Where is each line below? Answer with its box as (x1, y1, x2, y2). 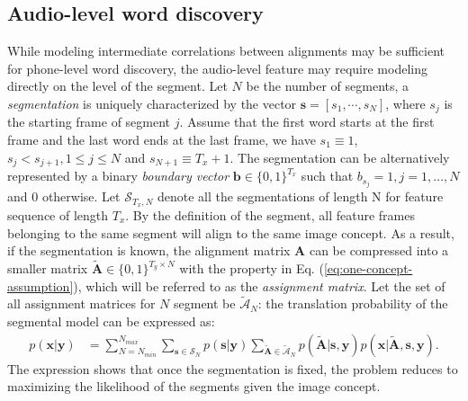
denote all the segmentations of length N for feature (157, 187, 444, 206)
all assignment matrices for (7, 294, 156, 313)
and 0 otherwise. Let (7, 187, 121, 206)
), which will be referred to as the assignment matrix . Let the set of (73, 276, 445, 295)
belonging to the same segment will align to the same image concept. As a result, (7, 223, 454, 242)
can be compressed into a (309, 241, 449, 260)
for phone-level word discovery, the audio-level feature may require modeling (7, 58, 427, 77)
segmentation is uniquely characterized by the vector (7, 94, 297, 112)
